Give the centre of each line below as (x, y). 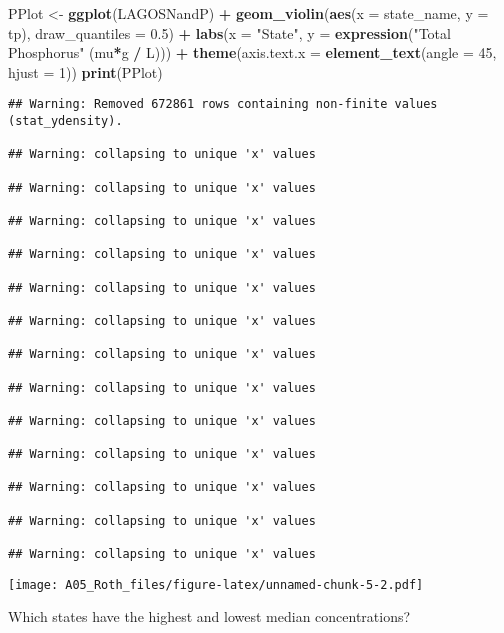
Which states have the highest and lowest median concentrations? (209, 616)
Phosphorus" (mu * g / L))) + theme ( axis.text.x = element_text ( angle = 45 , (252, 52)
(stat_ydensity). (65, 121)
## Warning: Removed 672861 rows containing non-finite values (223, 104)
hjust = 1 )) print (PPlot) (85, 71)
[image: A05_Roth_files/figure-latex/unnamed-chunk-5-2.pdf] (216, 584)
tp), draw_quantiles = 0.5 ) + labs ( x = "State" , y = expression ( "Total (229, 32)
